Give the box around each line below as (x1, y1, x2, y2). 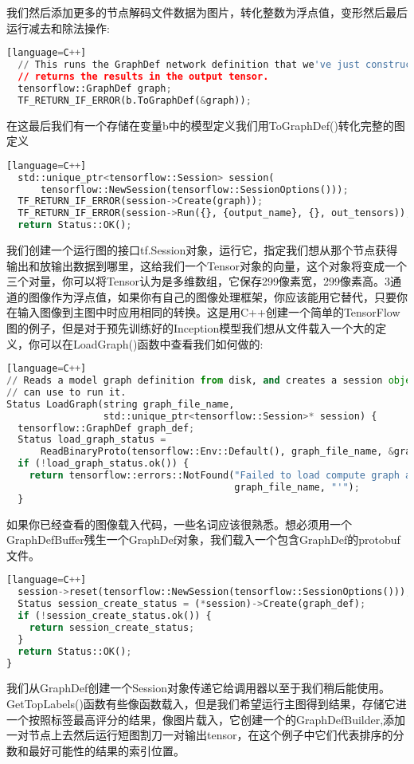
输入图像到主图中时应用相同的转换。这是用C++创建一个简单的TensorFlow (17, 304, 400, 321)
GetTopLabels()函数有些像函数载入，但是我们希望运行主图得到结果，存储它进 (6, 695, 407, 712)
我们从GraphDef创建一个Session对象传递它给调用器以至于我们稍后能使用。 (6, 679, 390, 696)
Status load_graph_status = (18, 434, 166, 446)
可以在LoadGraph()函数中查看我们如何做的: (39, 335, 264, 352)
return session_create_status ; (29, 621, 195, 633)
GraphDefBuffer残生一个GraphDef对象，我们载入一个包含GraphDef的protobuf (6, 531, 400, 548)
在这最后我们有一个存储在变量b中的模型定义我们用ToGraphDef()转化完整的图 (6, 116, 405, 133)
